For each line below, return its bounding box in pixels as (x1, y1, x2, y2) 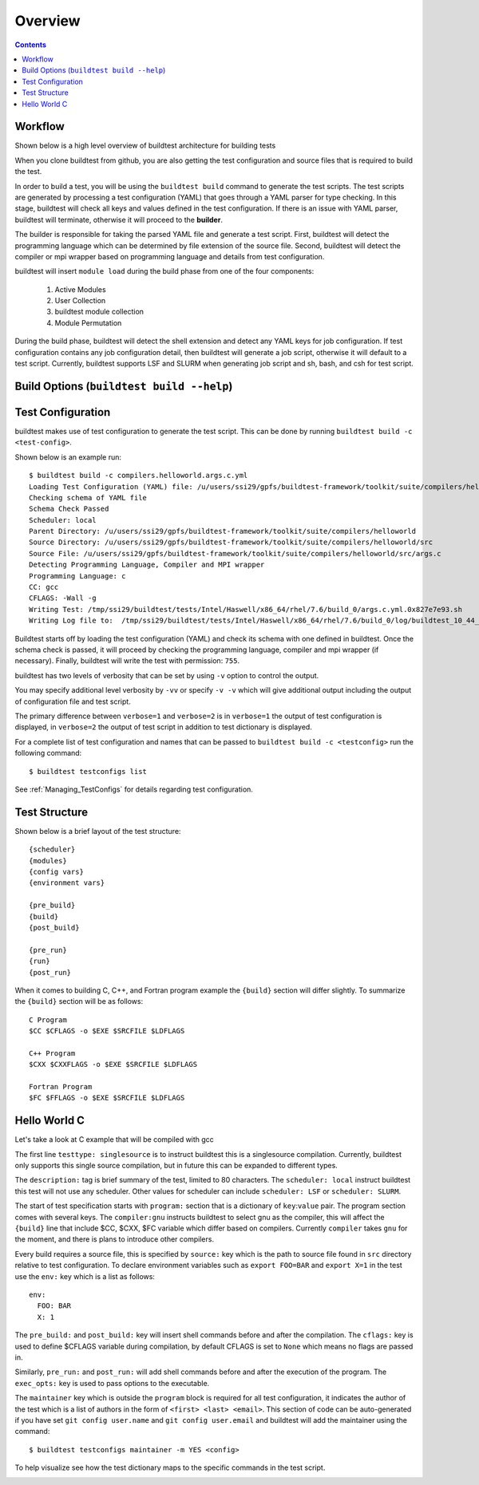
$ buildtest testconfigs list (29, 767, 148, 776)
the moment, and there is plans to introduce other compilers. (14, 1234, 215, 1244)
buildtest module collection (54, 307, 144, 317)
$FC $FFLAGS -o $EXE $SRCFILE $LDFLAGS (29, 1093, 185, 1103)
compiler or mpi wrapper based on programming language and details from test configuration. (14, 251, 325, 261)
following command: (14, 748, 82, 758)
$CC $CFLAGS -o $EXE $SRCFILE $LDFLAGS (29, 1026, 185, 1036)
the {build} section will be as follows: (14, 997, 144, 1006)
